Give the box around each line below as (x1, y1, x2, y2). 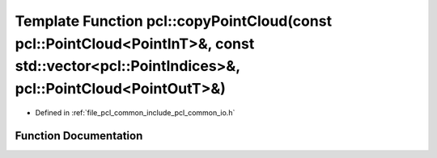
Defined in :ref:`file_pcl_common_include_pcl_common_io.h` (35, 107, 235, 117)
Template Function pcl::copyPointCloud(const (15, 12, 332, 30)
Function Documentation (15, 129, 143, 143)
